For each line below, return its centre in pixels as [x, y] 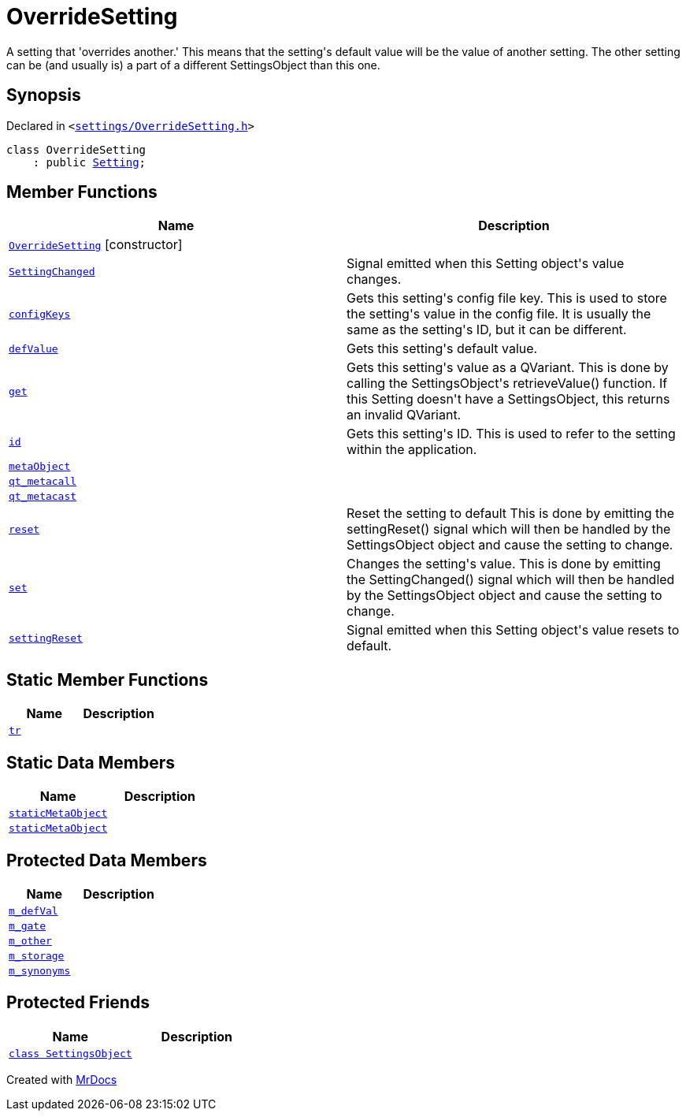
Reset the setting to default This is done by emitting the [510, 514]
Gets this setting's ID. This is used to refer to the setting [511, 434]
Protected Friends [78, 1003]
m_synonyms [40, 970]
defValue [33, 348]
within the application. [412, 450]
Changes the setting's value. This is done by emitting [504, 564]
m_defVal [33, 910]
